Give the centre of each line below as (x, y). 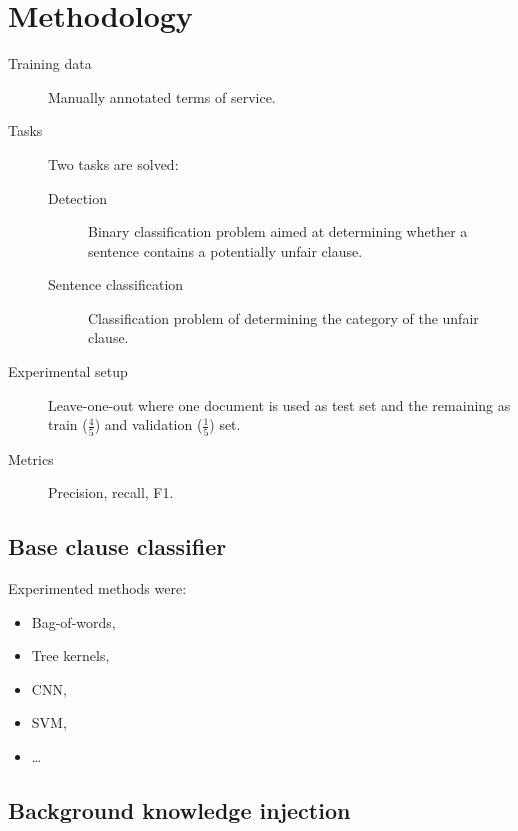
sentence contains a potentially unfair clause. (225, 250)
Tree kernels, (70, 655)
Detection (77, 197)
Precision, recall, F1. (111, 492)
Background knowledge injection (179, 809)
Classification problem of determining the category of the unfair (283, 317)
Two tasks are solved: (113, 163)
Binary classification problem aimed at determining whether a (278, 231)
